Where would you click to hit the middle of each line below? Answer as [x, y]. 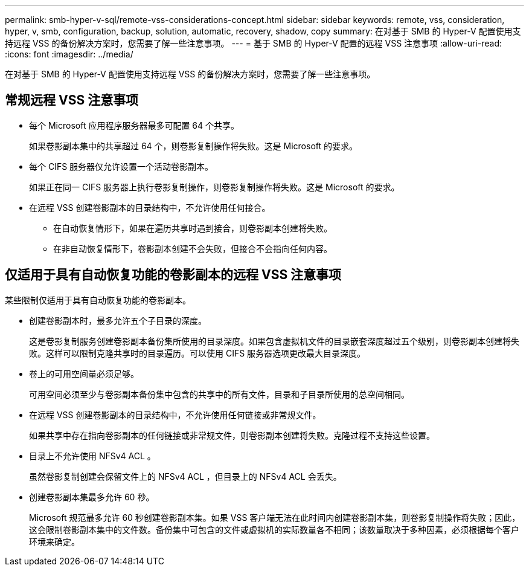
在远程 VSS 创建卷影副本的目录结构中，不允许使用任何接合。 [150, 207]
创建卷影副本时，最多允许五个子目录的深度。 [118, 320]
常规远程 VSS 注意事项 [72, 100]
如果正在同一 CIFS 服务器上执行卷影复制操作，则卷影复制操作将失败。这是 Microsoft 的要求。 [214, 187]
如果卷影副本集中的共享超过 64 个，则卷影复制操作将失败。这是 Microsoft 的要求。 [194, 146]
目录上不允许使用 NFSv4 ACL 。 [92, 456]
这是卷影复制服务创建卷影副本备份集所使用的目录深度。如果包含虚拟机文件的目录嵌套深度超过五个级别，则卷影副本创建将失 [274, 341]
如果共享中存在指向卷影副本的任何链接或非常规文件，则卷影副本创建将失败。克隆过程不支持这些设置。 [232, 435]
